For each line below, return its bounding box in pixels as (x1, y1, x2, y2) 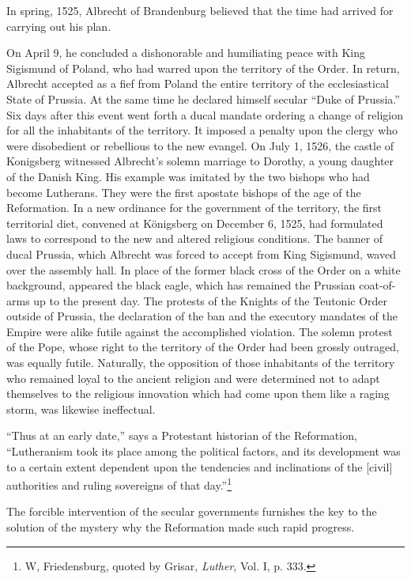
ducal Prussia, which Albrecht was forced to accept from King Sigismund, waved (6, 245, 396, 262)
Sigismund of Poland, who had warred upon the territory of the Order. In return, (6, 59, 400, 76)
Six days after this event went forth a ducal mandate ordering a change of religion (6, 106, 404, 123)
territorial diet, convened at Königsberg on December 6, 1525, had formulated (6, 214, 383, 231)
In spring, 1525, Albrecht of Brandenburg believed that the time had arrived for (6, 2, 394, 18)
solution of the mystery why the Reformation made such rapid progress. (6, 519, 355, 535)
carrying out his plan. (6, 17, 111, 34)
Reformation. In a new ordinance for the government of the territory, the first (6, 199, 383, 216)
